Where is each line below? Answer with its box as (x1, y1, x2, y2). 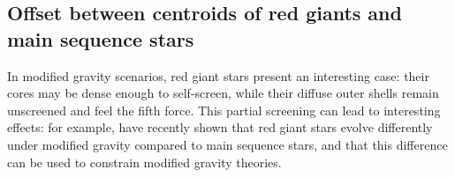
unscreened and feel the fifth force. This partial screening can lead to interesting (7, 100, 441, 119)
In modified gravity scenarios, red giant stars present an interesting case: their (7, 66, 429, 85)
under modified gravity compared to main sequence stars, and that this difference (7, 135, 448, 153)
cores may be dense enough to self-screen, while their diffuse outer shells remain (7, 84, 439, 102)
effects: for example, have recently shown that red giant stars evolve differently (7, 118, 433, 136)
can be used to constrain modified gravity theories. (7, 152, 282, 171)
